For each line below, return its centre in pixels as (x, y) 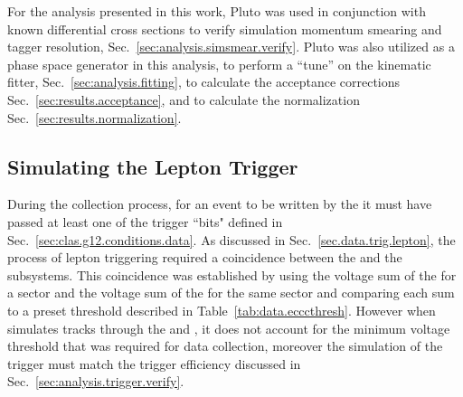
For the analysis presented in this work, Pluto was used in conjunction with (217, 11)
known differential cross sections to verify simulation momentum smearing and (225, 28)
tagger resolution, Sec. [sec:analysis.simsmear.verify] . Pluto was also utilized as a (231, 47)
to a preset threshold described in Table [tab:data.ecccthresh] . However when (222, 310)
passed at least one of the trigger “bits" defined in (145, 221)
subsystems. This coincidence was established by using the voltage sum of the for (232, 274)
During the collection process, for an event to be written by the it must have (220, 204)
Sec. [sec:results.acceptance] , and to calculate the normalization (184, 99)
